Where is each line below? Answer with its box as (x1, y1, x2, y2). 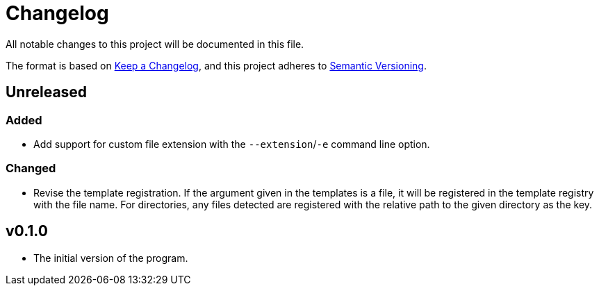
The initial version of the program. (33, 251, 188, 264)
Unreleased (6, 83, 88, 101)
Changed (6, 161, 56, 176)
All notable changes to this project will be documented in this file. (6, 38, 304, 50)
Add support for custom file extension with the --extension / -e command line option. (33, 138, 430, 150)
